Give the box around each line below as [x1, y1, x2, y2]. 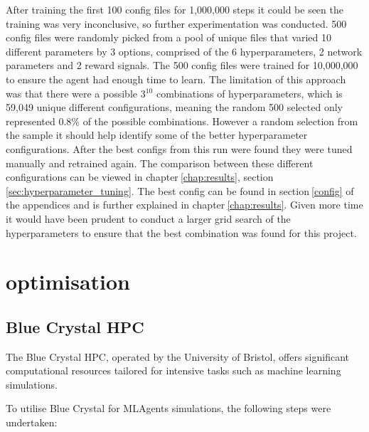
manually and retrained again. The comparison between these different [6, 155, 314, 170]
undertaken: [6, 415, 58, 430]
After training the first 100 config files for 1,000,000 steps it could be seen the [6, 2, 343, 16]
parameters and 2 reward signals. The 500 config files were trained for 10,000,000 [6, 58, 358, 73]
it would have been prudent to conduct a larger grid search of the [6, 211, 291, 226]
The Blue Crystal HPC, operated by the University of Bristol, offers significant [6, 349, 349, 364]
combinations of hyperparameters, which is [156, 85, 343, 100]
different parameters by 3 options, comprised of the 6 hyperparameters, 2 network [6, 43, 363, 58]
